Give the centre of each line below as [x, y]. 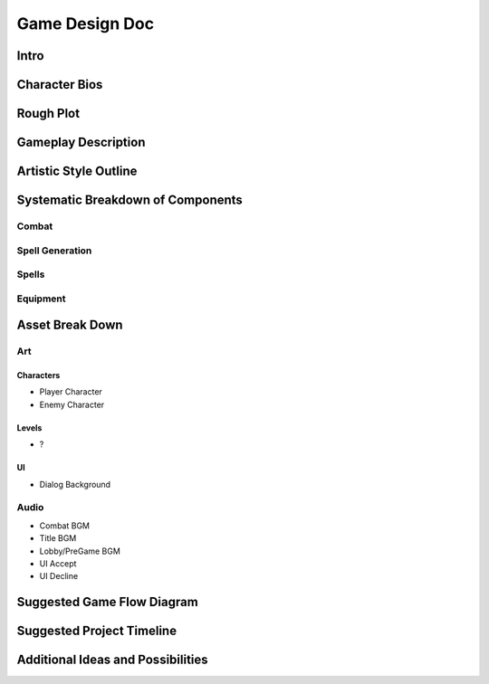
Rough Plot [48, 114]
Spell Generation [54, 251]
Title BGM [58, 538]
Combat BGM [65, 526]
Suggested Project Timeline [96, 631]
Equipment [42, 299]
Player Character [71, 392]
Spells [31, 274]
